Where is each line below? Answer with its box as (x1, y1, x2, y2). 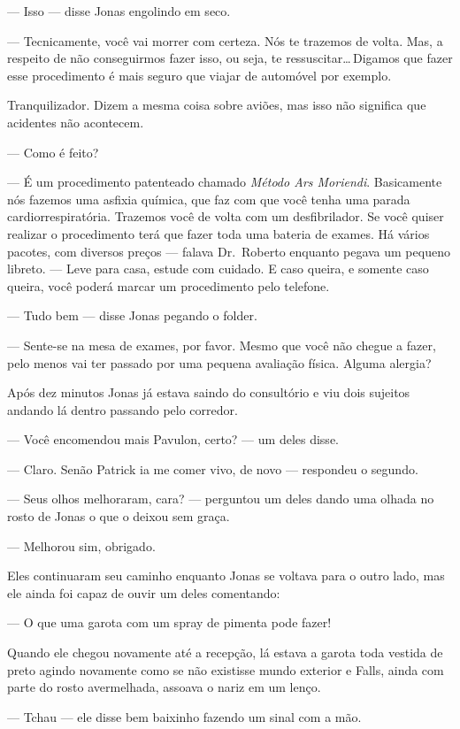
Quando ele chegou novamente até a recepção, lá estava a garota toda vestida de (7, 643, 443, 662)
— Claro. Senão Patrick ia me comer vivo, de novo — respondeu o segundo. (7, 459, 418, 478)
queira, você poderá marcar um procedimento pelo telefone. (7, 276, 330, 295)
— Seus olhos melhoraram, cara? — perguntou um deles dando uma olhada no (7, 489, 434, 508)
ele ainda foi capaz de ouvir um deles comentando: (7, 583, 280, 602)
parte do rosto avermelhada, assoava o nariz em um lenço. (7, 678, 321, 696)
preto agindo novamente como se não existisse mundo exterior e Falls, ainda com (7, 660, 444, 679)
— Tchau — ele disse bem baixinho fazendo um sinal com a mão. (7, 707, 362, 725)
